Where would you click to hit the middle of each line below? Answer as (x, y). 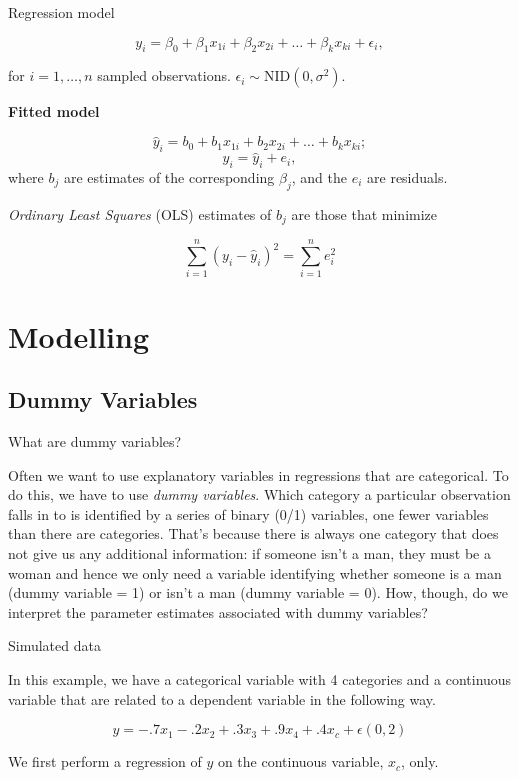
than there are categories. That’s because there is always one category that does (253, 533)
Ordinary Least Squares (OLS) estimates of (140, 213)
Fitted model (54, 111)
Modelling (79, 335)
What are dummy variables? (95, 440)
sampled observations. (164, 75)
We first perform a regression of (105, 761)
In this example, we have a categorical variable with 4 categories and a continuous (260, 678)
